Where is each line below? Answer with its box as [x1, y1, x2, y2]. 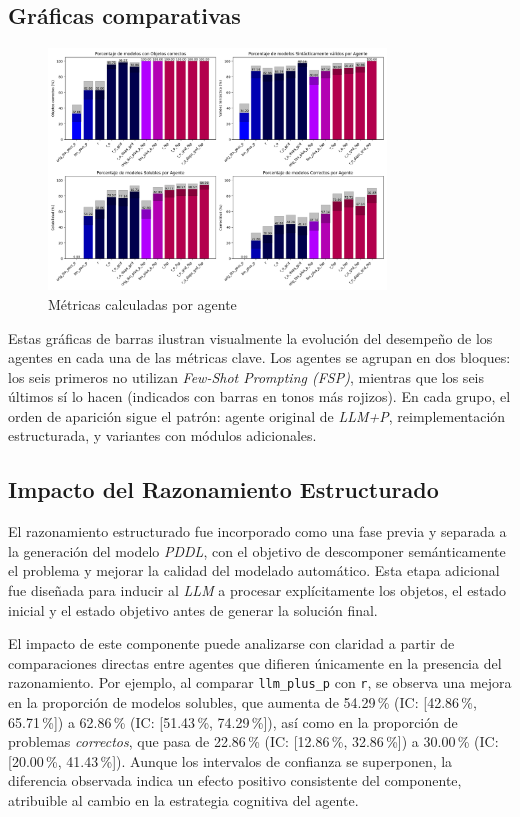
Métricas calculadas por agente [48, 293, 237, 314]
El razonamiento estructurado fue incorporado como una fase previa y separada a [8, 521, 507, 542]
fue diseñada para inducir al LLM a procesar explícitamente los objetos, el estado [8, 580, 507, 601]
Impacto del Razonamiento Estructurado [8, 474, 439, 505]
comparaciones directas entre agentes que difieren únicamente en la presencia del [8, 652, 502, 673]
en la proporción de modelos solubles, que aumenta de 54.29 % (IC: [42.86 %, [8, 692, 477, 713]
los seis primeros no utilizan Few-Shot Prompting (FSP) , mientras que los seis [8, 366, 485, 387]
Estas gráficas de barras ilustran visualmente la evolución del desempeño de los [8, 327, 493, 348]
